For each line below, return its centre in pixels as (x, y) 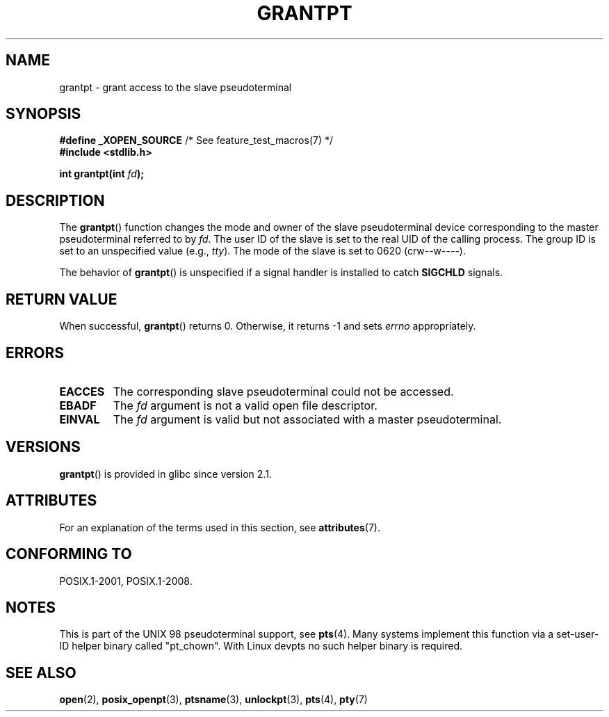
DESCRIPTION (55, 200)
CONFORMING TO (69, 554)
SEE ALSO (41, 672)
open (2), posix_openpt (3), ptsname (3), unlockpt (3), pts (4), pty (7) (213, 700)
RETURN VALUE (62, 299)
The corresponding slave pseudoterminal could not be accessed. (283, 391)
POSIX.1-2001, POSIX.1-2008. (126, 581)
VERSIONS (43, 447)
